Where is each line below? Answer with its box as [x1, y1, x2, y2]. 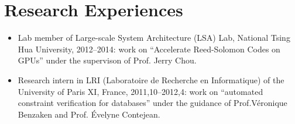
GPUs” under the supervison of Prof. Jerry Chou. [18, 54, 197, 66]
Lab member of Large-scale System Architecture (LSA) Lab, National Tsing [18, 31, 290, 44]
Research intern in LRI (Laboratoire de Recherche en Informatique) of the [18, 73, 284, 86]
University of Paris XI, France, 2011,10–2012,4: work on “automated [18, 85, 263, 97]
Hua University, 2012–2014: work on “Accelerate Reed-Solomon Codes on [18, 42, 280, 55]
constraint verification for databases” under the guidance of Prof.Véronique [18, 97, 287, 109]
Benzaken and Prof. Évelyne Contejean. [18, 108, 160, 120]
